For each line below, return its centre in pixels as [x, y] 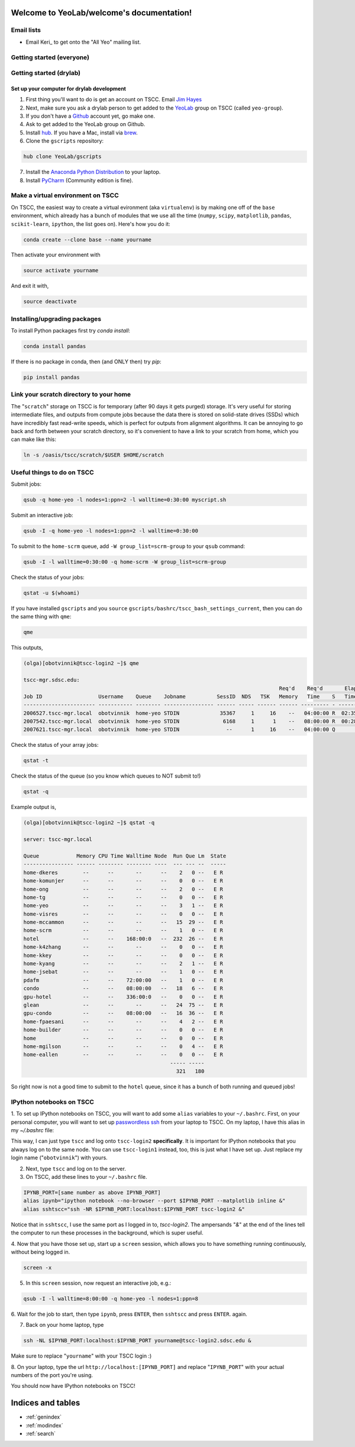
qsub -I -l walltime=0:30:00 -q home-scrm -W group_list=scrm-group [125, 562]
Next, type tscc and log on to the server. [76, 1168]
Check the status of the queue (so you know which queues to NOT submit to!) [106, 776]
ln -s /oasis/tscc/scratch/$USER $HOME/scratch [93, 455]
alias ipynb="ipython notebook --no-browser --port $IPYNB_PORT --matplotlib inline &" [154, 1201]
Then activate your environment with [56, 255]
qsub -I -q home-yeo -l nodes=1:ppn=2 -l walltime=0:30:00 [111, 531]
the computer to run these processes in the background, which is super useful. [107, 1233]
